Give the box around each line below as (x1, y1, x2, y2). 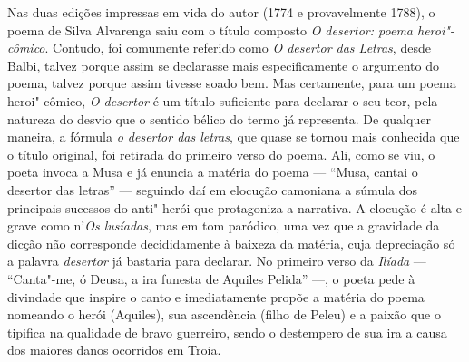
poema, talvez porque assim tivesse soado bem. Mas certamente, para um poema (7, 73, 456, 93)
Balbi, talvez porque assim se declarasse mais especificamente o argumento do (7, 55, 439, 74)
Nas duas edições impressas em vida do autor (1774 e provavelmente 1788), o (7, 3, 435, 21)
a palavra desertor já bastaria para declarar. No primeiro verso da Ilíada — (7, 251, 426, 270)
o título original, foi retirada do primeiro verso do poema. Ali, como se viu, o (7, 144, 435, 163)
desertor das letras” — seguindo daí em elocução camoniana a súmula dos (7, 180, 418, 199)
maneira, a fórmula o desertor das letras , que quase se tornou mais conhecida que (7, 127, 460, 146)
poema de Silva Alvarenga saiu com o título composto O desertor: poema (7, 20, 413, 39)
